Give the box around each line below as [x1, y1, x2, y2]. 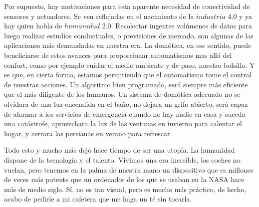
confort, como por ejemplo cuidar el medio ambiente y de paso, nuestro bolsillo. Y [4, 59, 255, 70]
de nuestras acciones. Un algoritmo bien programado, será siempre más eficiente [4, 79, 248, 89]
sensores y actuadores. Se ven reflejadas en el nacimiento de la [4, 10, 194, 21]
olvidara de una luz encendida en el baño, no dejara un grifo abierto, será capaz [4, 98, 248, 109]
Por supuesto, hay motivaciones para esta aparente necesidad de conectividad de [4, 1, 250, 11]
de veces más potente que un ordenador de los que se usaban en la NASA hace [4, 174, 245, 185]
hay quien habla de [4, 20, 62, 31]
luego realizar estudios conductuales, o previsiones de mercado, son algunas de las [4, 30, 254, 40]
